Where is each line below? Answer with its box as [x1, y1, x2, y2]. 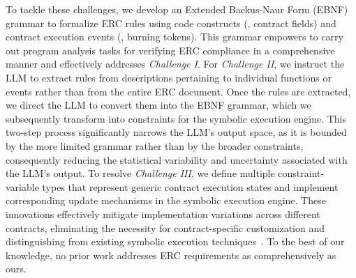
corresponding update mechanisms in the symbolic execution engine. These [6, 193, 326, 208]
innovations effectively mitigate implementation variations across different [6, 206, 320, 221]
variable [6, 179, 39, 194]
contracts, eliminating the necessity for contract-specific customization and [6, 220, 325, 235]
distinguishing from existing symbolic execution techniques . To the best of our [6, 234, 345, 249]
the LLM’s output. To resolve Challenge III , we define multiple [6, 166, 275, 180]
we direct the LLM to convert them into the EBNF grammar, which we [6, 98, 311, 112]
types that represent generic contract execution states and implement [42, 179, 339, 194]
